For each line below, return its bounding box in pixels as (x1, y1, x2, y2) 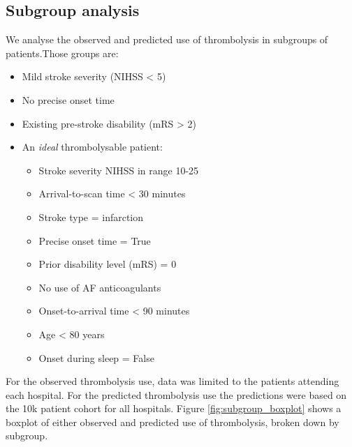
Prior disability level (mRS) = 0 (38, 257, 177, 271)
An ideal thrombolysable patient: (22, 139, 163, 154)
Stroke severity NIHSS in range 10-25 (38, 162, 199, 177)
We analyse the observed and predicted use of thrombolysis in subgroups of (6, 32, 328, 47)
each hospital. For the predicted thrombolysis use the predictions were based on (6, 387, 347, 402)
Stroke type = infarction (38, 209, 144, 224)
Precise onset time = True (38, 233, 151, 248)
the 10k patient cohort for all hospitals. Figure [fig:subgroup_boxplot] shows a (6, 401, 342, 416)
